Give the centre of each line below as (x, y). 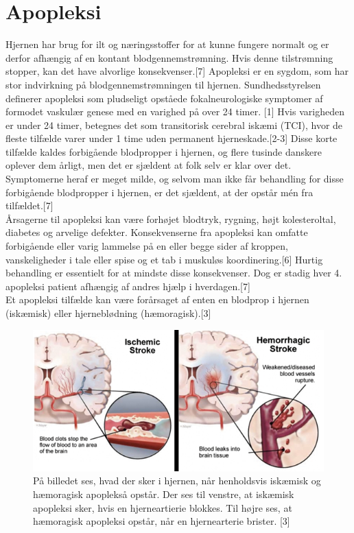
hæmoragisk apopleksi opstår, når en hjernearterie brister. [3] (162, 521)
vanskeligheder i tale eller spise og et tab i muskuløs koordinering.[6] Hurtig (164, 259)
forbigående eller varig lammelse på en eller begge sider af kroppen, (147, 246)
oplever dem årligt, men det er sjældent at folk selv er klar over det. (149, 165)
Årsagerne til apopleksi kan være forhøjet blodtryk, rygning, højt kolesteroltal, (171, 218)
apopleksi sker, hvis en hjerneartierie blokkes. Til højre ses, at (163, 507)
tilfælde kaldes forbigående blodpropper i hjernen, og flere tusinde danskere (164, 151)
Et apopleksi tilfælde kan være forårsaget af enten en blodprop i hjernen (157, 299)
